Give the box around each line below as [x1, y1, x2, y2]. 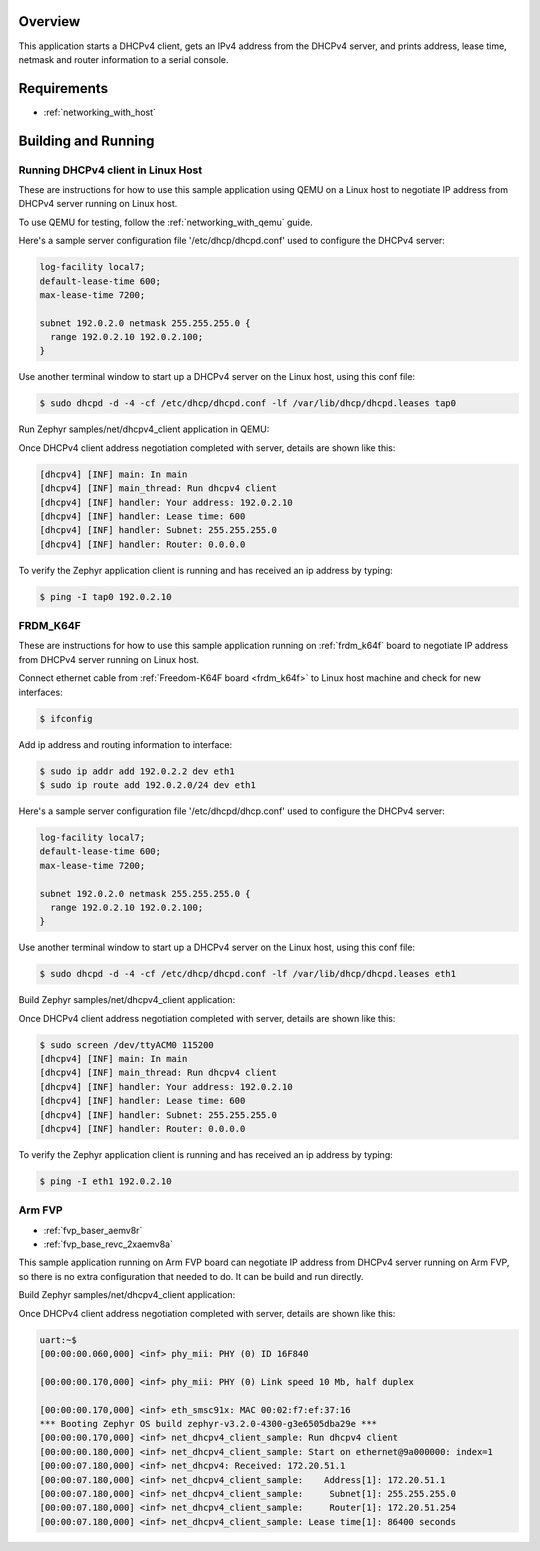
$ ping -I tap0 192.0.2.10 [39, 591, 172, 602]
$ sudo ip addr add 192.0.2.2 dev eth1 [39, 765, 235, 777]
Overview [18, 13, 81, 30]
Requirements [18, 80, 109, 97]
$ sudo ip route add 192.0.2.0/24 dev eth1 [39, 779, 257, 790]
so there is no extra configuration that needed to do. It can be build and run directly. [18, 1270, 364, 1282]
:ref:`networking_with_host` [43, 106, 157, 118]
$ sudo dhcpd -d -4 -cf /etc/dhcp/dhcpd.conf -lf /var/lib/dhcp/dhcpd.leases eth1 [39, 968, 457, 980]
